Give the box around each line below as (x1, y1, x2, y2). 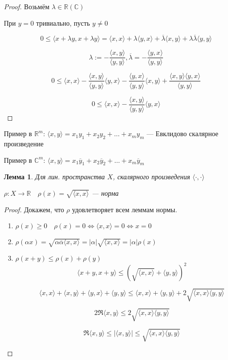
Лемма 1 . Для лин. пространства (4, 172, 105, 182)
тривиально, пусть (36, 17, 90, 28)
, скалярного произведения (113, 172, 190, 182)
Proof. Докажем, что (4, 204, 64, 214)
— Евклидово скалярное (147, 128, 219, 139)
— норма (92, 188, 119, 198)
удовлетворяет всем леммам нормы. (72, 204, 178, 214)
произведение (4, 138, 44, 148)
